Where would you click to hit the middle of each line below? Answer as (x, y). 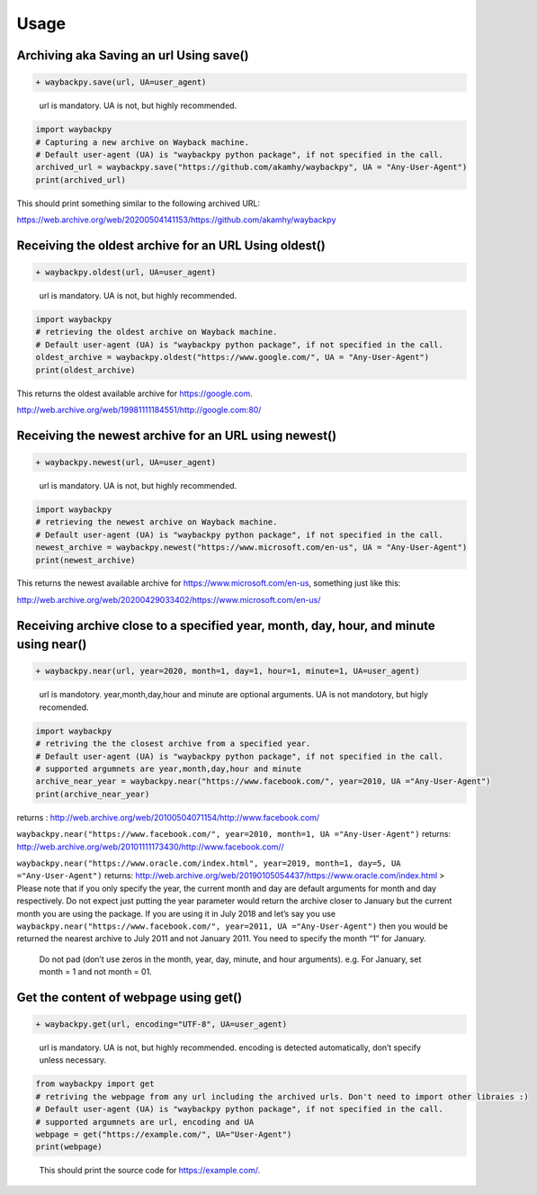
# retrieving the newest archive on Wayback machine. (157, 522)
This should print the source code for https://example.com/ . (150, 1171)
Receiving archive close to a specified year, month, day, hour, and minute (226, 625)
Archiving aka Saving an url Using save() (133, 55)
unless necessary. (73, 1060)
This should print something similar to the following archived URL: (139, 203)
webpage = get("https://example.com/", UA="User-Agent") (164, 1134)
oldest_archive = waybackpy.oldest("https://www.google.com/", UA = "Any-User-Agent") (233, 357)
